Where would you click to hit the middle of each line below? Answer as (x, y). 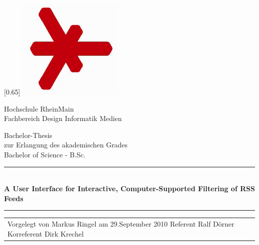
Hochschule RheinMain (39, 108)
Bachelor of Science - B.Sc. (45, 154)
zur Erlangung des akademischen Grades (66, 145)
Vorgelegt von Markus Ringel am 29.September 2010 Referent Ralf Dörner (121, 224)
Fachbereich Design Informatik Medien (63, 118)
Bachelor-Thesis (28, 135)
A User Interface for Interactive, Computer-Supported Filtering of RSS (129, 188)
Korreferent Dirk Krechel (46, 233)
